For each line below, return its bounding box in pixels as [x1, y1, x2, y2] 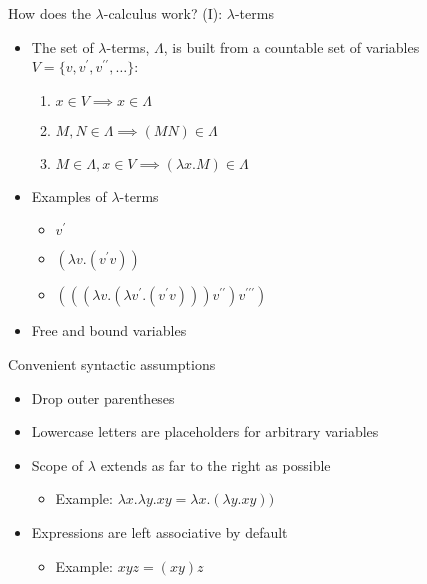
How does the [8, 3, 91, 23]
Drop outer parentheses [31, 387, 175, 408]
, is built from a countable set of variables [163, 36, 420, 57]
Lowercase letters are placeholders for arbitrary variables [31, 421, 379, 442]
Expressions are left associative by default [31, 521, 288, 542]
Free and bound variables [31, 320, 187, 341]
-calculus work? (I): [103, 3, 223, 23]
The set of [31, 36, 94, 57]
